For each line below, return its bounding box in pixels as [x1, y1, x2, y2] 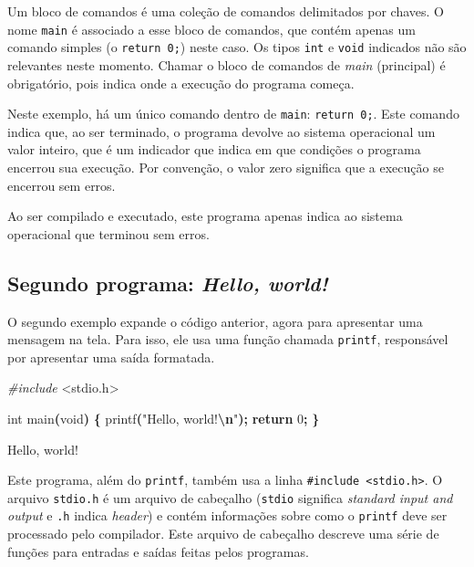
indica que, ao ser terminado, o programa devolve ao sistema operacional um [7, 121, 436, 141]
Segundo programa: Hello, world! [7, 268, 328, 297]
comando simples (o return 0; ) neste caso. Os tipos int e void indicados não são [7, 37, 467, 57]
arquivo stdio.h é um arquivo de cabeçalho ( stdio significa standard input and [7, 488, 453, 507]
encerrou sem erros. [7, 175, 116, 194]
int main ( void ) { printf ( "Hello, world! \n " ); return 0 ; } [7, 408, 320, 427]
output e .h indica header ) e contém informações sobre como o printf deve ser [7, 506, 448, 525]
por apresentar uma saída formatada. [7, 347, 215, 366]
